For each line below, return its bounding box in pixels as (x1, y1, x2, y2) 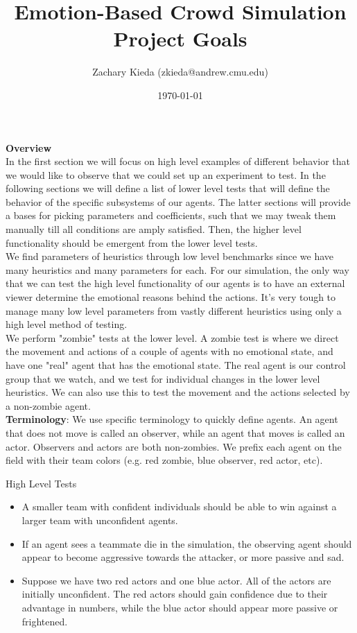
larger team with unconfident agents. (21, 512, 178, 527)
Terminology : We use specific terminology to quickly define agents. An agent (6, 412, 338, 426)
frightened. (21, 614, 68, 628)
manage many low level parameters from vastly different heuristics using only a (6, 303, 342, 318)
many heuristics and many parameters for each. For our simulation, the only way (6, 262, 349, 277)
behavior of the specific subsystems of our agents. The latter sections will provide (6, 194, 351, 209)
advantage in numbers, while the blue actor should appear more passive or (21, 600, 338, 614)
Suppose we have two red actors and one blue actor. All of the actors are (21, 573, 331, 587)
